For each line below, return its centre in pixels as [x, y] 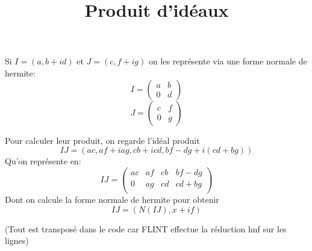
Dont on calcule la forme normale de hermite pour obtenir [112, 199]
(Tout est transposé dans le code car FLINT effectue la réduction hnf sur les [146, 228]
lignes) [17, 240]
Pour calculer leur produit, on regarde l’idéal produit [102, 140]
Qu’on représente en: [43, 161]
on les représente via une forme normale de [228, 61]
